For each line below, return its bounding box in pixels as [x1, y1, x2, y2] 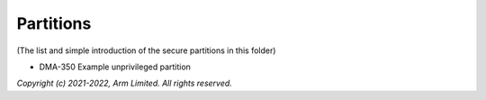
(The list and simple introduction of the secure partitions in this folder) [16, 45, 276, 56]
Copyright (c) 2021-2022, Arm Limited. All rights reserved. [16, 77, 233, 89]
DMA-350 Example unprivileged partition [39, 61, 191, 72]
